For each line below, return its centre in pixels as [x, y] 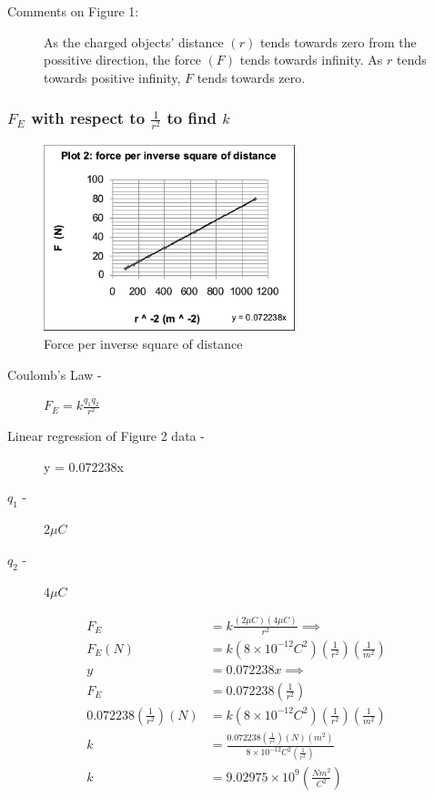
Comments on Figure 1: [73, 11]
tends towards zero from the [338, 41]
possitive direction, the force [122, 60]
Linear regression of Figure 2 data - [106, 436]
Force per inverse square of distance [143, 343]
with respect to [88, 118]
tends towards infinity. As [311, 60]
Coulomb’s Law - [55, 374]
